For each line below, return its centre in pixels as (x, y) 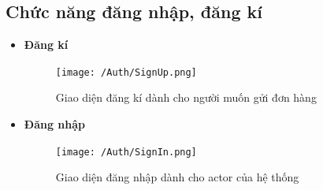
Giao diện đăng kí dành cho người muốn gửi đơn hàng (186, 97)
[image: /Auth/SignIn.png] (126, 152)
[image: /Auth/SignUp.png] (126, 72)
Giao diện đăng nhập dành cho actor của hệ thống (177, 177)
